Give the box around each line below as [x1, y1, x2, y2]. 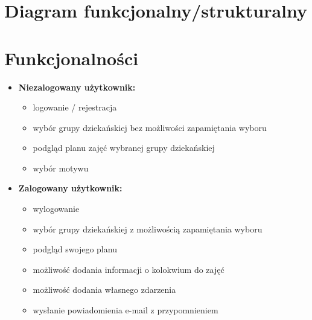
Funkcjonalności [4, 45, 139, 70]
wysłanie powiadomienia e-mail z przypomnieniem [33, 304, 218, 316]
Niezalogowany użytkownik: [18, 80, 136, 93]
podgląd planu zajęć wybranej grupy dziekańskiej [33, 141, 215, 154]
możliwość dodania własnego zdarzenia [33, 283, 176, 296]
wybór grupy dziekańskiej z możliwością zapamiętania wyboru [33, 222, 263, 235]
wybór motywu [33, 161, 89, 174]
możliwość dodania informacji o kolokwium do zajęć [33, 263, 224, 275]
